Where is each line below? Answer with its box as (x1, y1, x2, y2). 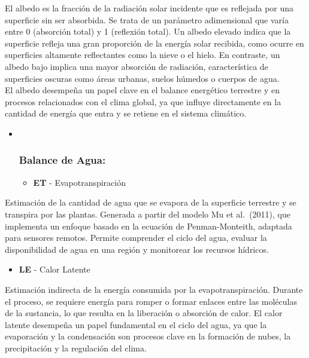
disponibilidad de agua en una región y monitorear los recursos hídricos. (5, 243, 269, 255)
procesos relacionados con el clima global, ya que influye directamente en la (5, 95, 281, 108)
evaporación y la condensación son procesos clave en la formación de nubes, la (5, 330, 291, 342)
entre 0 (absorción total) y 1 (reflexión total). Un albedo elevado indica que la (5, 25, 291, 38)
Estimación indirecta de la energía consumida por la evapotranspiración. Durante (5, 283, 303, 295)
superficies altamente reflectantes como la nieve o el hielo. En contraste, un (5, 48, 280, 61)
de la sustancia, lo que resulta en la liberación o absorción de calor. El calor (5, 307, 283, 319)
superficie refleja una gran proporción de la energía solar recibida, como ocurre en (5, 36, 304, 49)
